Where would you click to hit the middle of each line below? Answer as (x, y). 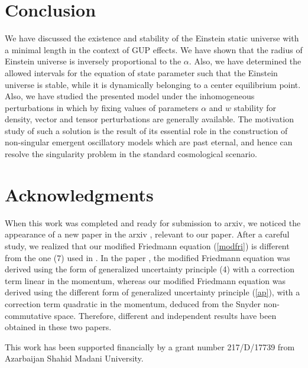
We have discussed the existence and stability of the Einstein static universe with (152, 38)
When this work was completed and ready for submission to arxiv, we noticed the (153, 222)
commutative (28, 315)
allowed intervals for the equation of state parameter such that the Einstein (141, 72)
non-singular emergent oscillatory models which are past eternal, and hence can (149, 142)
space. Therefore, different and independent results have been (165, 315)
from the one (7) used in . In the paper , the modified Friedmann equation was (147, 257)
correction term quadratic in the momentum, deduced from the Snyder (133, 303)
